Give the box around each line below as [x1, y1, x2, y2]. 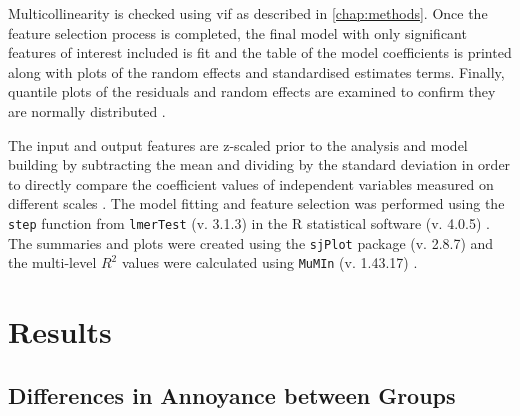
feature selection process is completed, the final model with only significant [8, 22, 467, 43]
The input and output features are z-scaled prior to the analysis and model [8, 134, 468, 155]
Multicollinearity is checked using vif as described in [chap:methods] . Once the [8, 3, 488, 23]
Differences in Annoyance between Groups [8, 379, 456, 410]
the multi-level [8, 252, 97, 273]
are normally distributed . [8, 100, 166, 121]
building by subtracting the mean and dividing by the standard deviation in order [8, 154, 511, 175]
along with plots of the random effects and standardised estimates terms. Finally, [8, 61, 505, 82]
